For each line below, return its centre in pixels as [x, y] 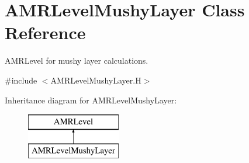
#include [21, 80]
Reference [45, 32]
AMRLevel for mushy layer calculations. [77, 60]
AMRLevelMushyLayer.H [96, 80]
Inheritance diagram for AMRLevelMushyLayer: [91, 100]
